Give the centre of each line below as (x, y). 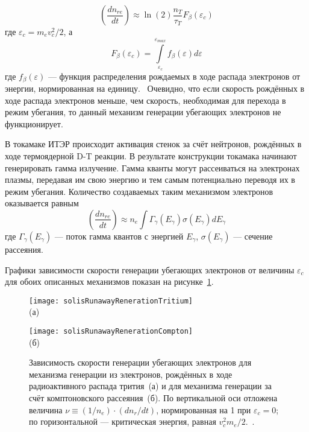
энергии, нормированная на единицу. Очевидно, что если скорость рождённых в (155, 88)
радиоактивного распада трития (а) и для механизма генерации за (150, 386)
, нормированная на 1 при (204, 409)
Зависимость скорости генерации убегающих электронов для (140, 362)
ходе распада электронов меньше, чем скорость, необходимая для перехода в (145, 100)
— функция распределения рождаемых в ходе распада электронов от (174, 76)
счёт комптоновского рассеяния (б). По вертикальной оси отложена (153, 398)
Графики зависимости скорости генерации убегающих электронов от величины (150, 269)
